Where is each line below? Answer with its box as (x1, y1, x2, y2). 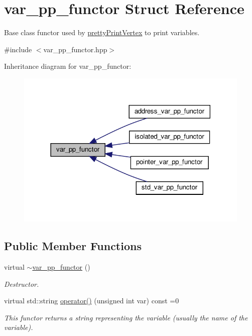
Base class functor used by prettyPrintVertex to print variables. (4, 27, 200, 38)
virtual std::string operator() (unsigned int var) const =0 (4, 295, 179, 306)
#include (4, 44, 32, 54)
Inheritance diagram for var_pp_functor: (4, 61, 132, 71)
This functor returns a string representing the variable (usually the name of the (4, 312, 248, 322)
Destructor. (4, 278, 39, 289)
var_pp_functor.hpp (43, 44, 107, 54)
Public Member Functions (4, 238, 142, 254)
